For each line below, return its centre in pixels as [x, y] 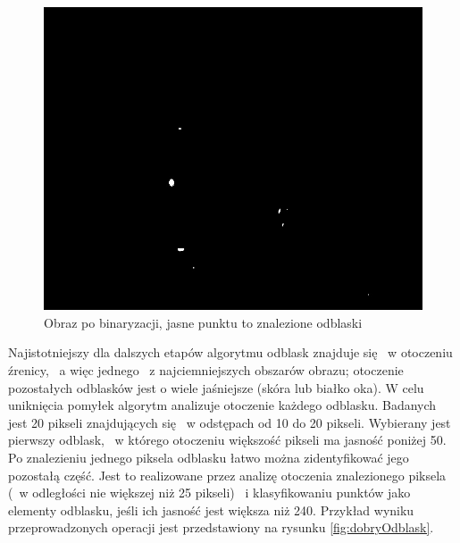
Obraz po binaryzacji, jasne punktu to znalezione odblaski [203, 322]
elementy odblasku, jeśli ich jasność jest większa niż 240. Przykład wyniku [211, 510]
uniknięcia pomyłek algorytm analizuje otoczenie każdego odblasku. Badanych [222, 405]
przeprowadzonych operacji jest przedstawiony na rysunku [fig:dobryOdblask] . [221, 527]
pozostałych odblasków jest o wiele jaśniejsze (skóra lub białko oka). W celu [216, 387]
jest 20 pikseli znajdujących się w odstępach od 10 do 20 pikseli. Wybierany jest [230, 422]
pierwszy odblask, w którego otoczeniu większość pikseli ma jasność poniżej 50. [227, 440]
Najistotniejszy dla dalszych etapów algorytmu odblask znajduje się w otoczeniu [230, 352]
